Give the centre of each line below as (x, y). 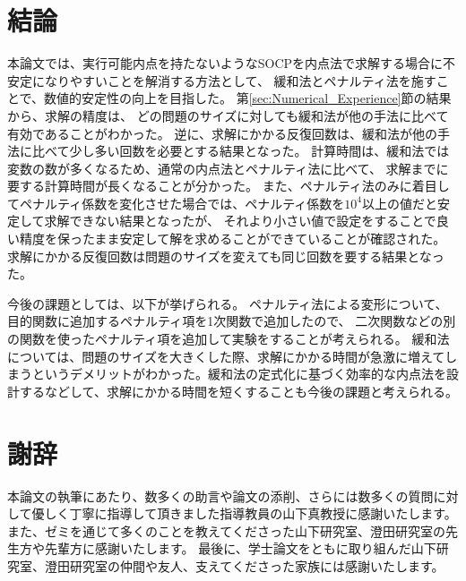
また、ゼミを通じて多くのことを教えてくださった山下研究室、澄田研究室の (226, 530)
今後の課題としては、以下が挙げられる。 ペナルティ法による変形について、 (228, 303)
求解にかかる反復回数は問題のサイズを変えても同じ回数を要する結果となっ (226, 256)
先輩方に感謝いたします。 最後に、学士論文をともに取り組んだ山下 (240, 548)
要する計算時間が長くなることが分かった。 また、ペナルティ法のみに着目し (229, 186)
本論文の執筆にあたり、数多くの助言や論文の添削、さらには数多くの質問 (220, 496)
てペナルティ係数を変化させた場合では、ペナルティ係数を (176, 203)
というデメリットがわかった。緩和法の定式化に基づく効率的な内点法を (239, 374)
